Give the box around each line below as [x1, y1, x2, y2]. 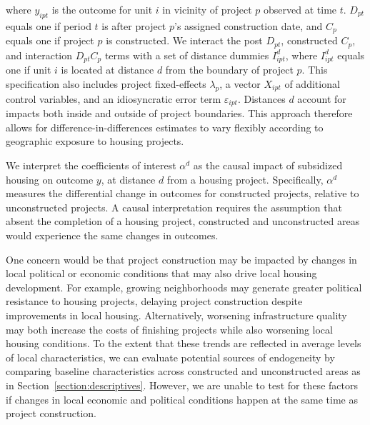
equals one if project [6, 33, 94, 48]
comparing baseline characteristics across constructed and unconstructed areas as [6, 364, 361, 379]
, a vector [219, 76, 261, 91]
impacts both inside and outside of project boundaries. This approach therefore [6, 106, 353, 121]
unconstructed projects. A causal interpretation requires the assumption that [6, 199, 342, 214]
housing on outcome [6, 171, 94, 186]
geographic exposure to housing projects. [6, 134, 184, 149]
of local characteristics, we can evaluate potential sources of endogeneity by [6, 349, 335, 364]
